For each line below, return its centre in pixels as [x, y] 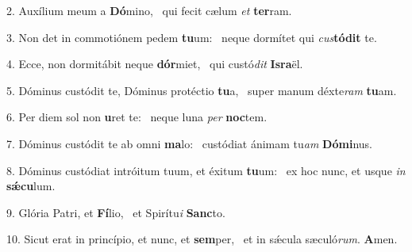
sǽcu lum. [31, 186]
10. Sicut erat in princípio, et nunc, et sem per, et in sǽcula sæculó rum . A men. [202, 239]
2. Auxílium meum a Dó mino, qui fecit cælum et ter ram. [149, 10]
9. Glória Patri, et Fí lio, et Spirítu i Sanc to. [116, 212]
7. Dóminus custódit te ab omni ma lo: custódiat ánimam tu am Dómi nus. [189, 143]
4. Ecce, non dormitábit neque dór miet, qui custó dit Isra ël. [155, 64]
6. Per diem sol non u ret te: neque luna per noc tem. [137, 117]
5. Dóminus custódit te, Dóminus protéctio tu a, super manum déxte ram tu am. [202, 90]
